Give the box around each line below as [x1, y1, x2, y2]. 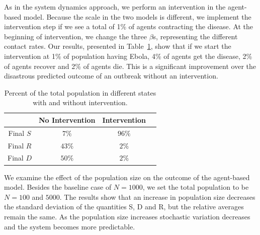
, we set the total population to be [142, 182, 249, 192]
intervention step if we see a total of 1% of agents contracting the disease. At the [4, 21, 253, 32]
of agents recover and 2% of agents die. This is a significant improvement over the [4, 60, 256, 71]
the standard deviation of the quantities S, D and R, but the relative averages [4, 201, 244, 212]
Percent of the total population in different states [4, 87, 156, 98]
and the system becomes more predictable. [4, 221, 135, 231]
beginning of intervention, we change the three [4, 31, 147, 41]
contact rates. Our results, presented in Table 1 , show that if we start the [4, 41, 231, 51]
